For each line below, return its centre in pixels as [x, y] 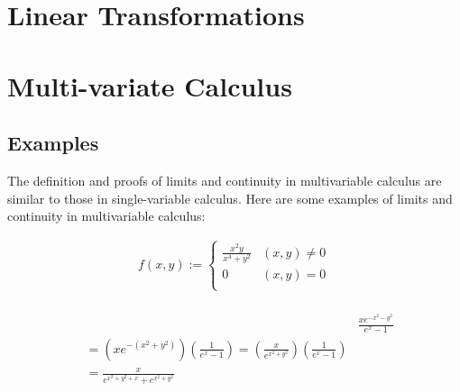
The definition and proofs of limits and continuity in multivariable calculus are [225, 180]
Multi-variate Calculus [150, 85]
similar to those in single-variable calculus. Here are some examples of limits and [230, 198]
